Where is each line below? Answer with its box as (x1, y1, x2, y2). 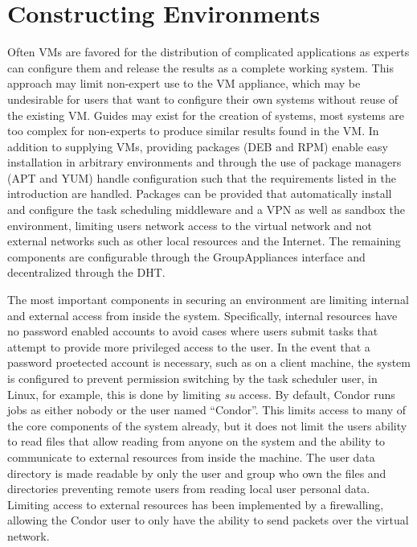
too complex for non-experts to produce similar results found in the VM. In (7, 122, 379, 139)
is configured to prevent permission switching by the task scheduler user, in (7, 370, 378, 386)
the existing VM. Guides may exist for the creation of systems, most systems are (7, 106, 405, 123)
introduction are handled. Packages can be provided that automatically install (7, 185, 392, 202)
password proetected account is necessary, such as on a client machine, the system (7, 354, 411, 371)
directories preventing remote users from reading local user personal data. (7, 480, 370, 497)
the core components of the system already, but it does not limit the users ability (7, 417, 407, 434)
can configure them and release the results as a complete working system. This (7, 59, 394, 76)
